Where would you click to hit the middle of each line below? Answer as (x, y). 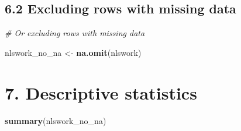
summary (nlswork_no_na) (56, 120)
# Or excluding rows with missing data (75, 33)
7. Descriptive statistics (101, 92)
